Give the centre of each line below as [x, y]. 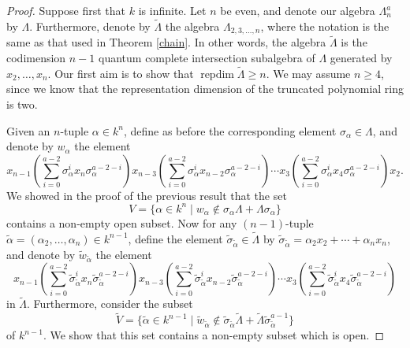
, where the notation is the [325, 26]
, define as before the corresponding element [230, 130]
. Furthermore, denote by [90, 26]
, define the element [175, 238]
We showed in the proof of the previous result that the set [147, 195]
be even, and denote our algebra [298, 10]
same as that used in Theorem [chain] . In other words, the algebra [166, 42]
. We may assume [308, 73]
